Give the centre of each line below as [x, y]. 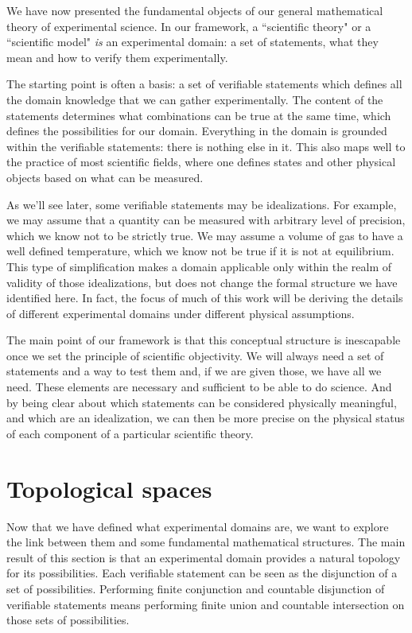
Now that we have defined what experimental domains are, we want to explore [198, 526]
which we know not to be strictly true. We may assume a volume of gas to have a [205, 235]
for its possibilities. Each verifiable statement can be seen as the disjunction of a [202, 573]
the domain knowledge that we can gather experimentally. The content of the [195, 99]
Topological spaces [109, 488]
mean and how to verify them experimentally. [117, 57]
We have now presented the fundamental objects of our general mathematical [195, 10]
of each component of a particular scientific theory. [130, 433]
